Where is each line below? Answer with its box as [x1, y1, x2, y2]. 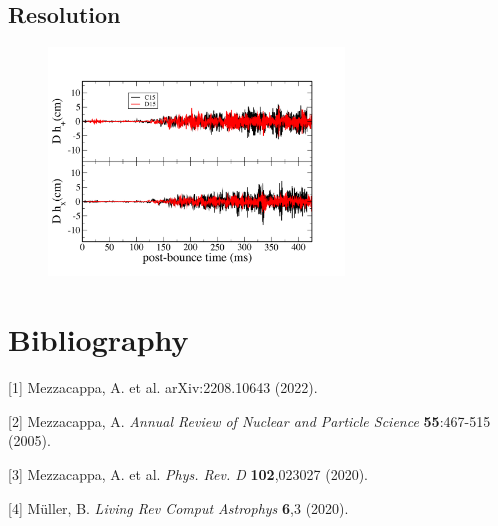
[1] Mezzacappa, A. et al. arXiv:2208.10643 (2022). [8, 377, 318, 398]
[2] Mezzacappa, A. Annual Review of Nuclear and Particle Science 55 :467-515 [8, 410, 491, 431]
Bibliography [8, 319, 189, 360]
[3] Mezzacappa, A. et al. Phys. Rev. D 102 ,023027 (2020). [8, 463, 369, 484]
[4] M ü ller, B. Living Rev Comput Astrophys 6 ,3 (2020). [8, 497, 349, 518]
